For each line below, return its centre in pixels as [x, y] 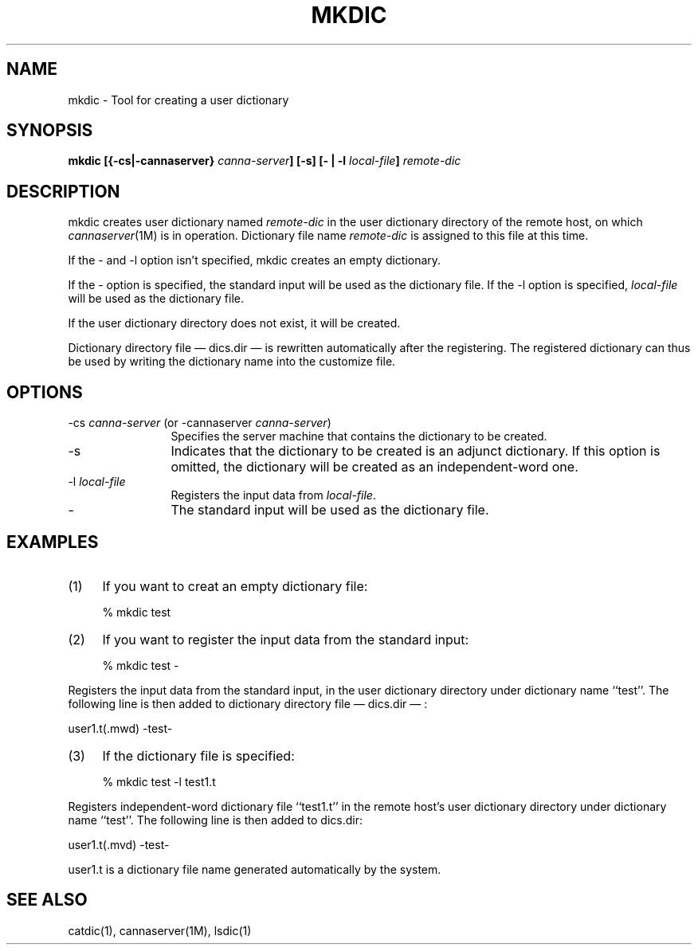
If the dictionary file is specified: [198, 755]
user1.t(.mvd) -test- [119, 844]
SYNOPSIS [50, 131]
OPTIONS [45, 392]
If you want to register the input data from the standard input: [286, 639]
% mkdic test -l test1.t [159, 781]
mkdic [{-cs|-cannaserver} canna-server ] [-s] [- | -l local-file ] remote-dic [265, 161]
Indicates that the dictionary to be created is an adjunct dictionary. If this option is [416, 451]
